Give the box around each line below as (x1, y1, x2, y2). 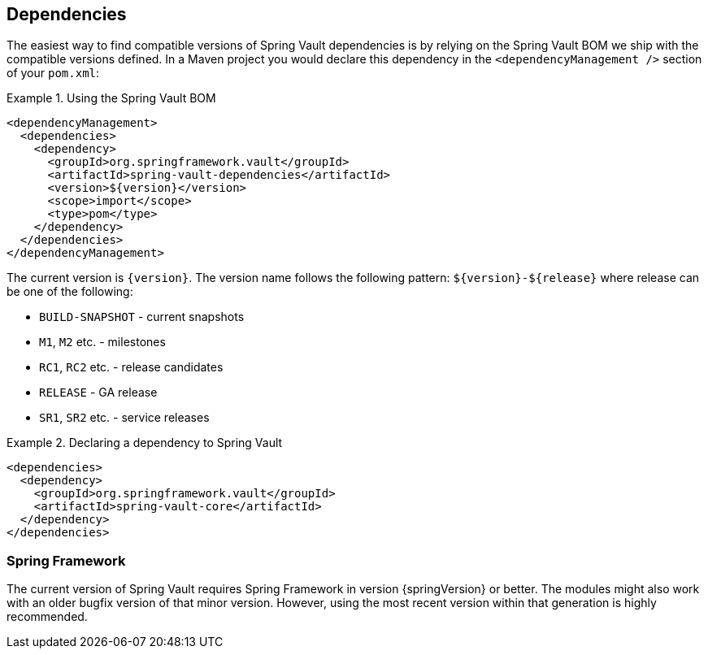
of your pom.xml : (7, 66, 100, 80)
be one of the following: (7, 284, 133, 299)
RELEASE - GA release (39, 385, 158, 400)
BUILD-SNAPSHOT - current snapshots (39, 310, 245, 324)
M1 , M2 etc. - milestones (39, 335, 166, 349)
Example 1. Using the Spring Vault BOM (7, 91, 216, 106)
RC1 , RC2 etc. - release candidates (39, 360, 224, 375)
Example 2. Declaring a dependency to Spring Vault (7, 436, 283, 450)
